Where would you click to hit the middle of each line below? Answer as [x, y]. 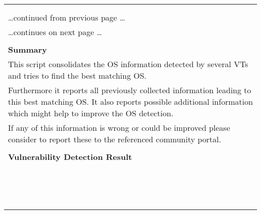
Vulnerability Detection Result [70, 157]
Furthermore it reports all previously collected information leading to [130, 90]
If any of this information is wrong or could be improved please [119, 128]
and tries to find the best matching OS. [77, 75]
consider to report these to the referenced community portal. [115, 139]
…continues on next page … [55, 32]
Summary [28, 49]
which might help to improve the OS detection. [91, 113]
